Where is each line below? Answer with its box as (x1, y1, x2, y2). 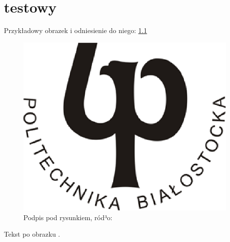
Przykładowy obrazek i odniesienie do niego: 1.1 (4, 25, 147, 35)
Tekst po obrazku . (4, 228, 60, 239)
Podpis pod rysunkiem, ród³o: (23, 212, 113, 222)
